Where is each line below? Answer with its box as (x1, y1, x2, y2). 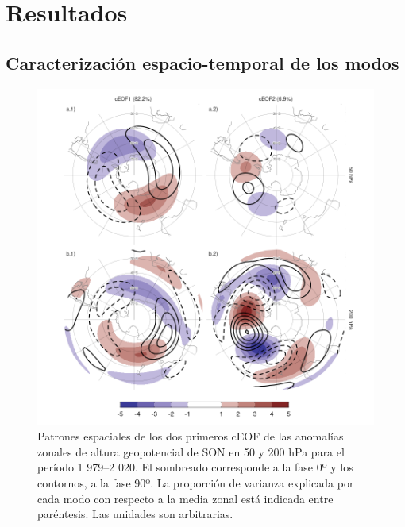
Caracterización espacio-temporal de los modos (6, 50, 399, 75)
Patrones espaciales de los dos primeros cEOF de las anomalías (37, 428, 344, 444)
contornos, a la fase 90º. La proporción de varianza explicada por (37, 474, 354, 490)
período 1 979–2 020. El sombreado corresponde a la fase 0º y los (37, 459, 353, 475)
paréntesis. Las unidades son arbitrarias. (37, 506, 233, 522)
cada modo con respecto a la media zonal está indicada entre (37, 490, 334, 506)
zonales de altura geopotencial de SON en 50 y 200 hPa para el (37, 443, 345, 460)
